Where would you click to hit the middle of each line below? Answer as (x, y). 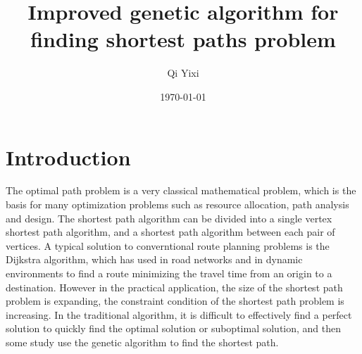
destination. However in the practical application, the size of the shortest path (174, 287)
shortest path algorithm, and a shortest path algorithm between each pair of (170, 232)
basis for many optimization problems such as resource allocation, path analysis (177, 204)
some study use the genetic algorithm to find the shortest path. (142, 342)
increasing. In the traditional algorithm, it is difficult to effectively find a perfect (179, 314)
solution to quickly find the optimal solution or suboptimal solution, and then (174, 328)
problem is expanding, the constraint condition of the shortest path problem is (175, 301)
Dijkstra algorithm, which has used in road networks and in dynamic (154, 259)
